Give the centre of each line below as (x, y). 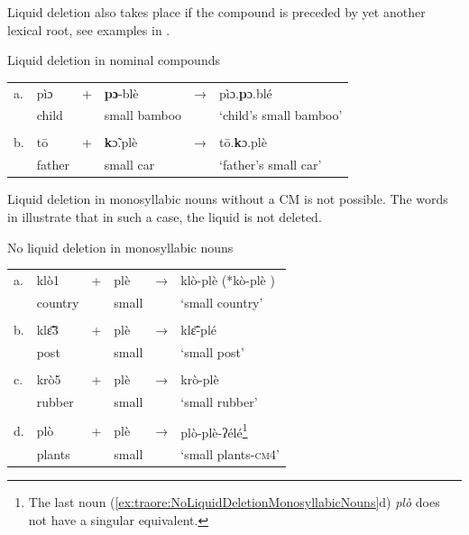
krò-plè (200, 378)
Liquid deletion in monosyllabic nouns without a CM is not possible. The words (228, 199)
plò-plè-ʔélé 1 (214, 430)
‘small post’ (212, 351)
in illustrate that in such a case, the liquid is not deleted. (165, 217)
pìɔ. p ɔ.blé (246, 92)
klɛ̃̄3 (47, 329)
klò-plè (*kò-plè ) (228, 279)
